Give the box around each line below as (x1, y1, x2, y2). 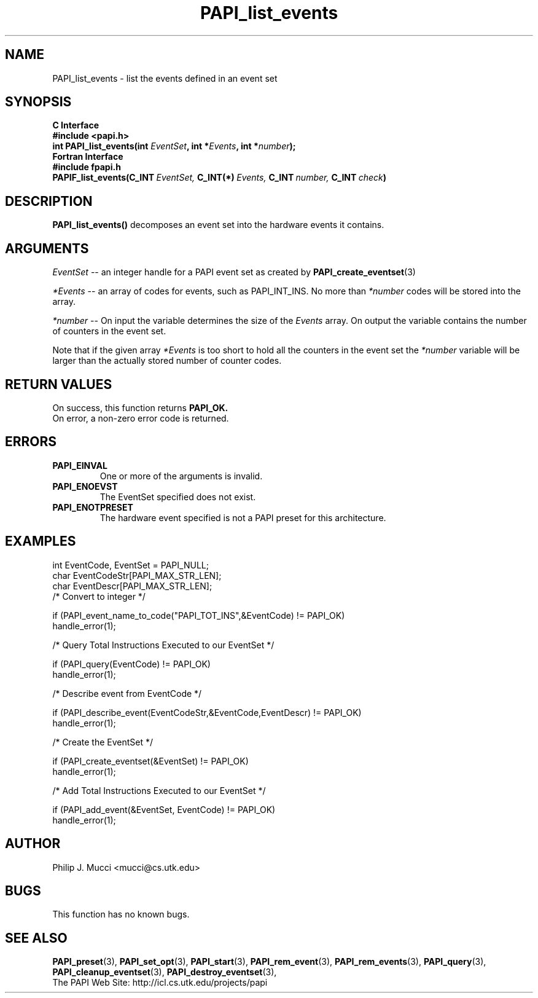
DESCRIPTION (5, 193, 93, 209)
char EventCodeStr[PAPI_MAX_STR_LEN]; (52, 570, 222, 581)
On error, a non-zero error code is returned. (52, 412, 229, 423)
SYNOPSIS (5, 94, 72, 110)
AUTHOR (5, 836, 61, 852)
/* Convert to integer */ (52, 591, 146, 602)
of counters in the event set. (52, 326, 166, 337)
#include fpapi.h (52, 162, 121, 173)
